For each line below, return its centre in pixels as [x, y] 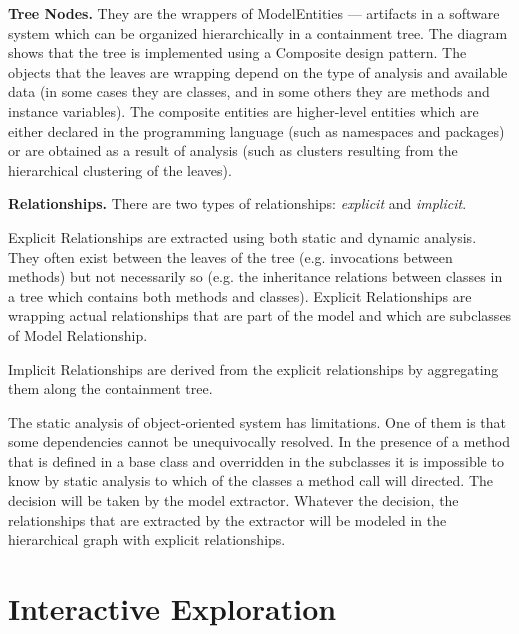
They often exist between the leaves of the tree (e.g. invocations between [230, 256]
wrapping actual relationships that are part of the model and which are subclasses [260, 315]
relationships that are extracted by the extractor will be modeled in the [227, 519]
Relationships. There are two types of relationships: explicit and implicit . [237, 203]
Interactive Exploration [172, 608]
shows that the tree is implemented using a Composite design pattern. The [237, 52]
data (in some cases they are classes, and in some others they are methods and [249, 91]
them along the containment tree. [110, 388]
